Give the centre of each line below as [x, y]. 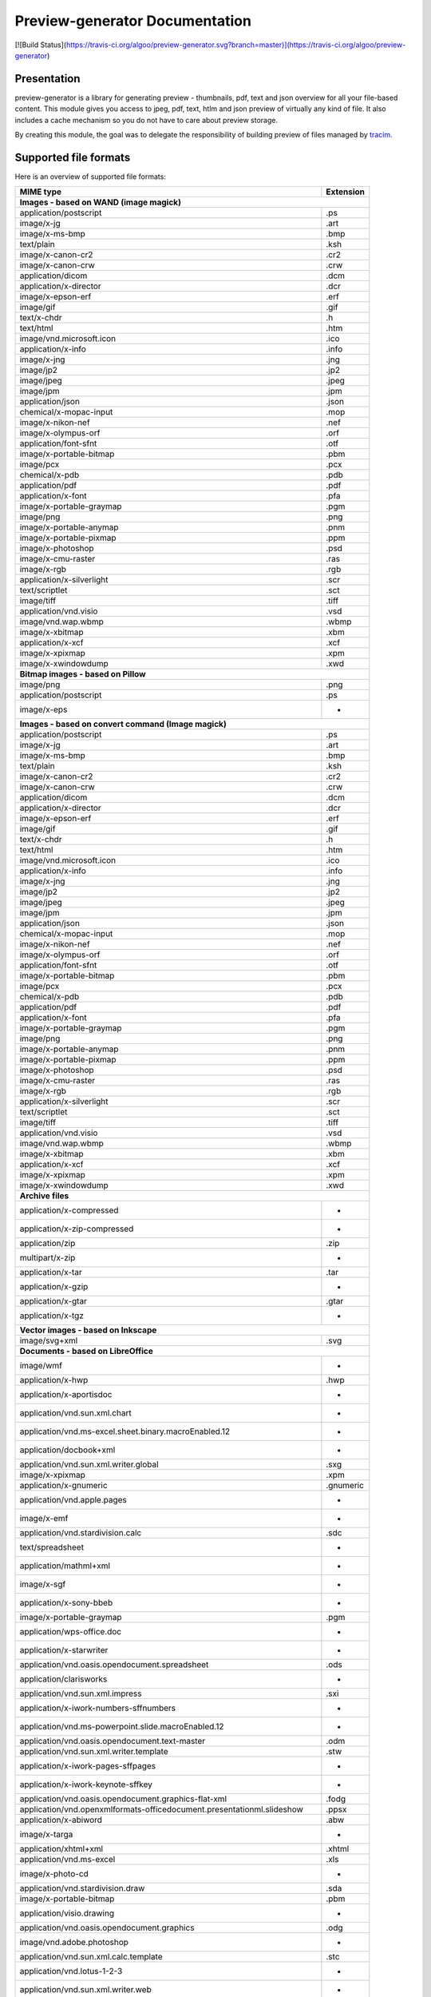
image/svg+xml [49, 1340]
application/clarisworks [63, 1679]
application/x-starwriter [64, 1650]
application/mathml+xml [65, 1566]
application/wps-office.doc [71, 1632]
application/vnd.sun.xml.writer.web [85, 1990]
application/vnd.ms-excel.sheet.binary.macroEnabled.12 [125, 1431]
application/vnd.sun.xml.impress [81, 1693]
